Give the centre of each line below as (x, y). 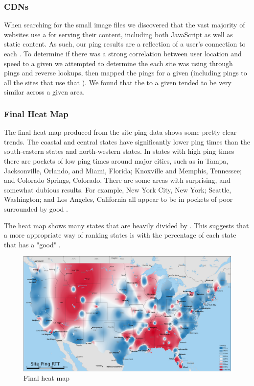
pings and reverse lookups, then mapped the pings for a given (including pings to (126, 73)
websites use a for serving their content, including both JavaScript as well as (118, 34)
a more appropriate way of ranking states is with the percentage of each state (120, 235)
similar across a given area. (45, 92)
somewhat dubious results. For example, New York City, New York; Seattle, (118, 189)
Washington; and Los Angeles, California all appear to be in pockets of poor (118, 199)
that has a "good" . (32, 244)
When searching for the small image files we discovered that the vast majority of (125, 25)
